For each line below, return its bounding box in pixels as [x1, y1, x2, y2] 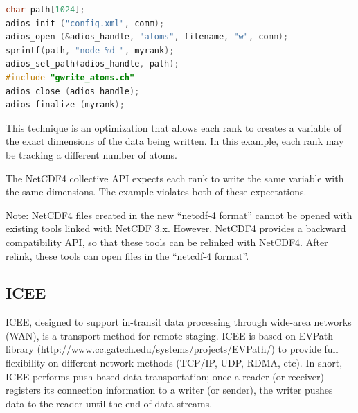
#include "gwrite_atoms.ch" [6, 72, 135, 82]
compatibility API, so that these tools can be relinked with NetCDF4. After [6, 234, 328, 249]
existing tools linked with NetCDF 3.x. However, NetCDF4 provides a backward [6, 221, 346, 236]
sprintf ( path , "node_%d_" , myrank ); [6, 45, 174, 55]
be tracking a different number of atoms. [6, 147, 177, 161]
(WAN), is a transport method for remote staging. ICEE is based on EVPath [6, 328, 334, 342]
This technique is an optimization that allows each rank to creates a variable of [6, 120, 342, 134]
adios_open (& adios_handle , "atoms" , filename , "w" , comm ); [6, 32, 289, 42]
